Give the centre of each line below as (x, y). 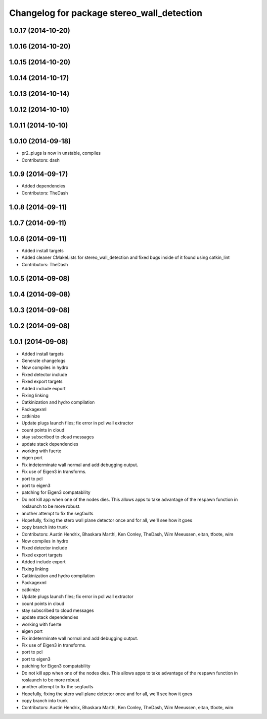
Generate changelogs (44, 360)
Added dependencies (44, 186)
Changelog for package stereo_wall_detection (106, 13)
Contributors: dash (41, 160)
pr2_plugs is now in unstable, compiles (61, 153)
